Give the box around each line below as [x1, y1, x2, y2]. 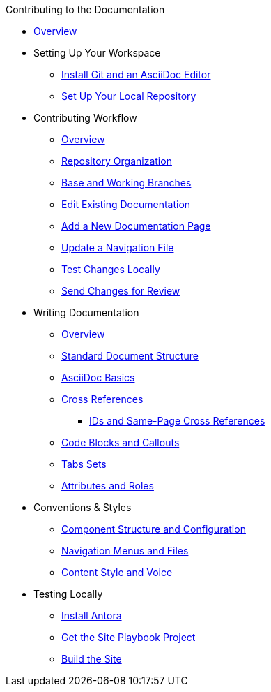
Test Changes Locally [61, 263, 160, 275]
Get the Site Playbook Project [61, 631, 196, 643]
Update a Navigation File [61, 242, 174, 253]
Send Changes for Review [61, 285, 180, 297]
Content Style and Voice [61, 566, 173, 578]
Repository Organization [61, 155, 172, 167]
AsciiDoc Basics [61, 371, 135, 383]
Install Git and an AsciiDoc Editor [61, 68, 211, 80]
